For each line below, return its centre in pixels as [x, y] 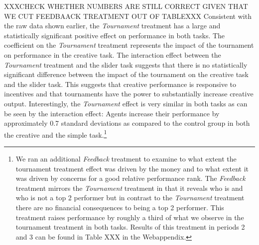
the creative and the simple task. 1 [56, 134]
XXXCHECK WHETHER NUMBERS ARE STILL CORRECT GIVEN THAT [126, 6]
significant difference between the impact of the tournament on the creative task [127, 74]
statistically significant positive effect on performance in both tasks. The [115, 35]
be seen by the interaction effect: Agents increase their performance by [112, 113]
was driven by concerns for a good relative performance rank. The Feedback [130, 178]
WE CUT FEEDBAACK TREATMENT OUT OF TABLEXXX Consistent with [128, 16]
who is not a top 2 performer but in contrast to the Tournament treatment [130, 198]
